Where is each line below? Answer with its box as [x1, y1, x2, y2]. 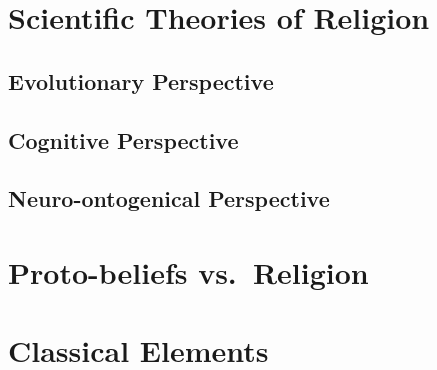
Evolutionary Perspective [8, 65, 274, 96]
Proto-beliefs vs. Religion [8, 251, 369, 292]
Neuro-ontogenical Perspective [8, 183, 330, 214]
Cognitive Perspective [8, 124, 239, 155]
